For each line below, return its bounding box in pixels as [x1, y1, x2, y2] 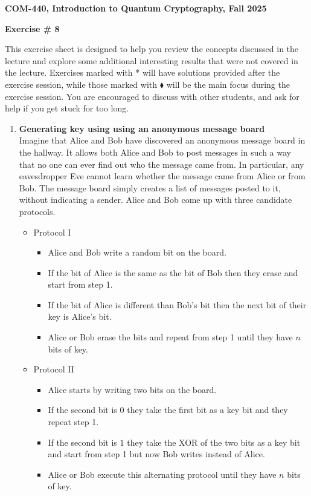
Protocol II [33, 363, 74, 375]
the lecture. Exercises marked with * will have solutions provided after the [5, 66, 280, 79]
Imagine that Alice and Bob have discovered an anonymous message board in [19, 134, 306, 147]
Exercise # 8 [5, 22, 60, 35]
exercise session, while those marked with [5, 78, 158, 90]
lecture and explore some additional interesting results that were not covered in [5, 54, 298, 67]
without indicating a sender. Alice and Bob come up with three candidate [19, 193, 292, 206]
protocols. [19, 205, 56, 217]
